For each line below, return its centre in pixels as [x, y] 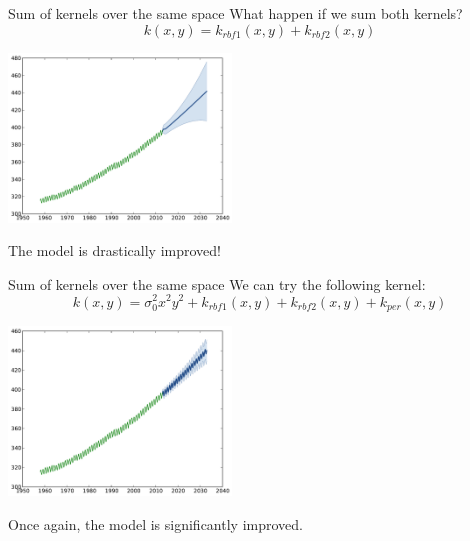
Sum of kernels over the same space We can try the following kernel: [217, 283]
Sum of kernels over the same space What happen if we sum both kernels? [235, 13]
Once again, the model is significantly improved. [155, 523]
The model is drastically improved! [114, 250]
